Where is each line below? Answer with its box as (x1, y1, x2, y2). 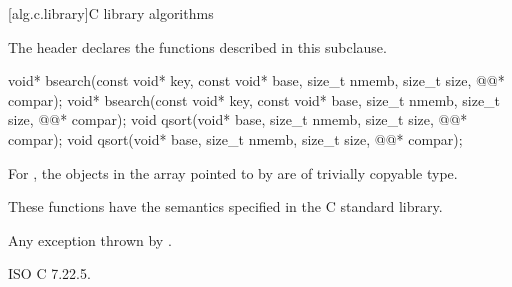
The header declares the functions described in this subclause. (8, 36, 387, 57)
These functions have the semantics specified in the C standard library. (8, 196, 443, 217)
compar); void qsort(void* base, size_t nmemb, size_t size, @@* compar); (8, 128, 463, 149)
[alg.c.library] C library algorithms (8, 3, 214, 23)
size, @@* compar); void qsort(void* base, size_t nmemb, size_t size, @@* (8, 109, 468, 130)
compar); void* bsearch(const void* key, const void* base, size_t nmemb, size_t (8, 89, 501, 110)
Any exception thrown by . (8, 229, 172, 250)
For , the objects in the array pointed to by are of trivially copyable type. (8, 162, 458, 183)
